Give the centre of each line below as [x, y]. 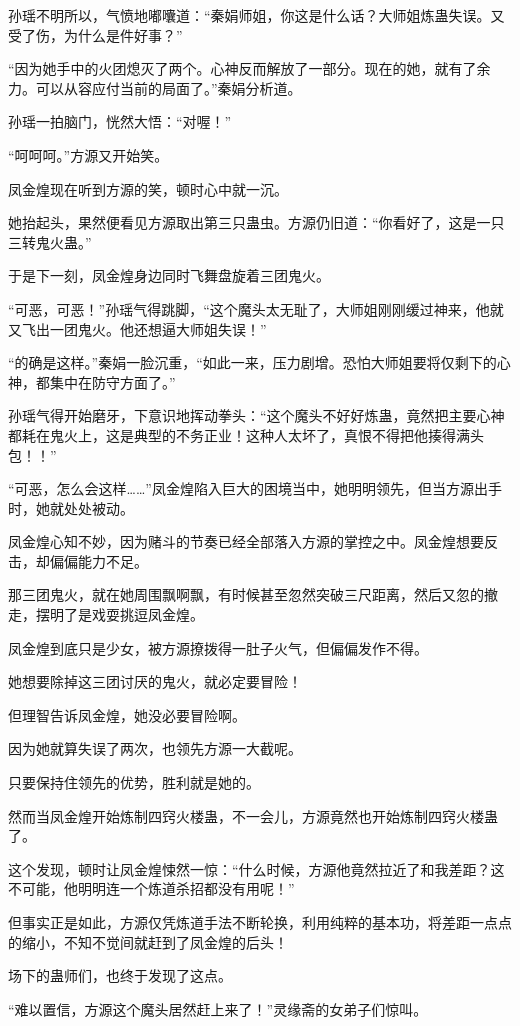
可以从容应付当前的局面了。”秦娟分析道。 [168, 87]
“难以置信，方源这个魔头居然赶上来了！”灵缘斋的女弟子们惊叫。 [218, 1008]
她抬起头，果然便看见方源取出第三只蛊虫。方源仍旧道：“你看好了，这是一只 [256, 222]
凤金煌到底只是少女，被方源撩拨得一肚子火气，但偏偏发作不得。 [218, 647]
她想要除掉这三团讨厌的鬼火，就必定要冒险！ [155, 681]
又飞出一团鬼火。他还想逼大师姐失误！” [137, 328]
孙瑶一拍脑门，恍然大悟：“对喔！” [120, 121]
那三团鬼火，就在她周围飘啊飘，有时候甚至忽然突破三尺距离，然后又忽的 [246, 594]
